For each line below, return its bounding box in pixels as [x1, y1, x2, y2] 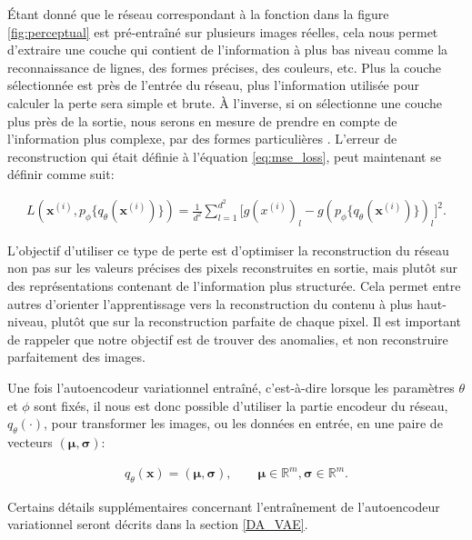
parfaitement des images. [7, 347, 146, 366]
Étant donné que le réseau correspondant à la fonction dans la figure [7, 5, 389, 23]
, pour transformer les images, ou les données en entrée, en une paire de [44, 414, 443, 433]
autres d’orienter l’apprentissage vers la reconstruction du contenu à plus [7, 294, 413, 313]
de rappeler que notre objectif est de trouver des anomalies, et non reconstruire [7, 329, 448, 348]
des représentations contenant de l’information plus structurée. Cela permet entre [7, 276, 461, 295]
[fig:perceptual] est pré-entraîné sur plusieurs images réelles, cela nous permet [7, 22, 438, 41]
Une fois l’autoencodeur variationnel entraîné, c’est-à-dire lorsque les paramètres [7, 377, 455, 396]
